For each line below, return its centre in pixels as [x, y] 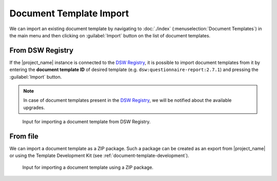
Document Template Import [69, 13]
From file [24, 136]
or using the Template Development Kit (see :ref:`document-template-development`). [99, 155]
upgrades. [34, 107]
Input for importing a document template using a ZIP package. [88, 167]
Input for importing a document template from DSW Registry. [86, 122]
